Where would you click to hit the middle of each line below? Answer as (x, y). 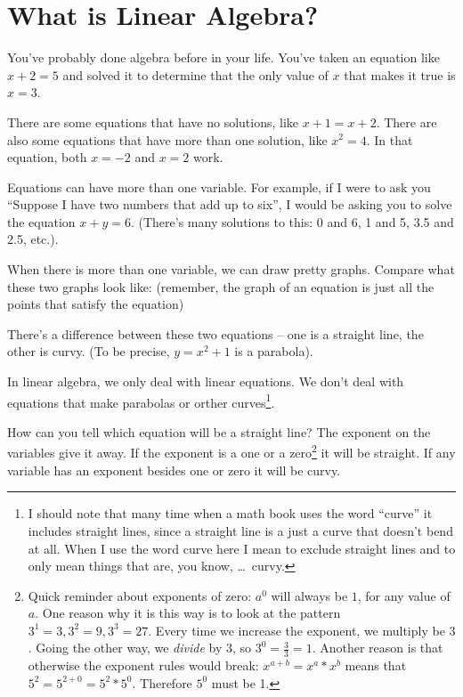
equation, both (47, 157)
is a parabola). (274, 351)
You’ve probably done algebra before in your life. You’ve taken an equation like (223, 57)
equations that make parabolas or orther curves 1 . (141, 401)
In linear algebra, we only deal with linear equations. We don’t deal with (206, 381)
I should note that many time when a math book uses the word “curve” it (230, 513)
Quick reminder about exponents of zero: (140, 595)
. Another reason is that (378, 648)
